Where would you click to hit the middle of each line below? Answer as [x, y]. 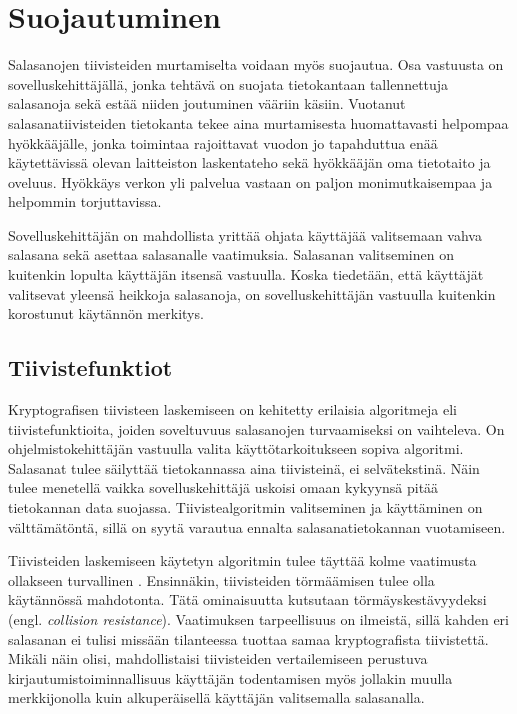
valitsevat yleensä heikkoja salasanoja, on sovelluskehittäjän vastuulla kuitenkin [252, 293]
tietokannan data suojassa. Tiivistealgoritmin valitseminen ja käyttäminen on [245, 507]
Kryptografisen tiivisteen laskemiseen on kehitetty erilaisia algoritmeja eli [232, 409]
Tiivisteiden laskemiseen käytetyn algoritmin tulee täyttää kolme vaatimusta [242, 560]
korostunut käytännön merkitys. [106, 313]
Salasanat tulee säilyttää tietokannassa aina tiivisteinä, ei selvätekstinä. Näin [244, 467]
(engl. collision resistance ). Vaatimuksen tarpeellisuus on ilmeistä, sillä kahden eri [258, 618]
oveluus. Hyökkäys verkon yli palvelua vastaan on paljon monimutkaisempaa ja [250, 181]
